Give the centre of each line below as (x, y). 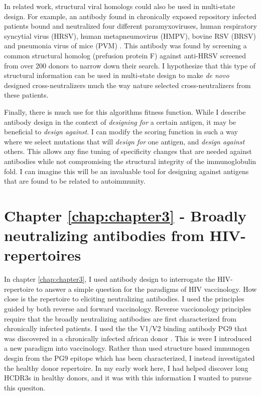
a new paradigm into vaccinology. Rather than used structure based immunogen (127, 348)
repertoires (43, 255)
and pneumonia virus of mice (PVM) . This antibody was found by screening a (125, 46)
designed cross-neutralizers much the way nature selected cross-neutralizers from (127, 85)
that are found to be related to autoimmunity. (75, 181)
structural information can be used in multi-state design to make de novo (117, 75)
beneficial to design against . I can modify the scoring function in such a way (121, 132)
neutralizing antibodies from (104, 235)
